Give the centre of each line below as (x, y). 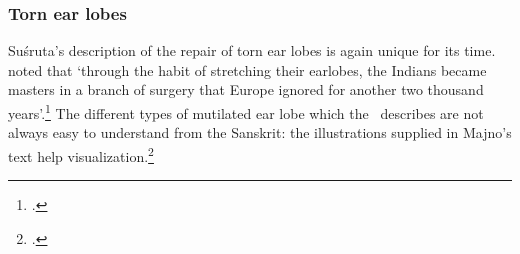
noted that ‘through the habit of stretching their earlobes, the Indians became (247, 69)
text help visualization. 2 (81, 154)
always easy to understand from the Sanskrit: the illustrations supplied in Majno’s (260, 132)
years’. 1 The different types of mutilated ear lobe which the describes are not (246, 111)
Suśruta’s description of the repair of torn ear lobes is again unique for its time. (252, 50)
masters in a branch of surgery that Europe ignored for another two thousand (246, 89)
